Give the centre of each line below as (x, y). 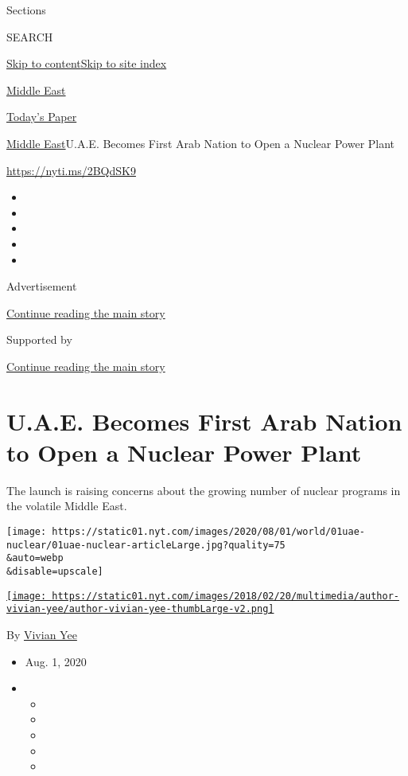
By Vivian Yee (42, 634)
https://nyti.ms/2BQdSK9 (71, 170)
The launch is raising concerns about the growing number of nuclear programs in (204, 490)
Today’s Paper (42, 117)
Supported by (39, 339)
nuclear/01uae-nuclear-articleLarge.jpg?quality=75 (146, 545)
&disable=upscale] (55, 571)
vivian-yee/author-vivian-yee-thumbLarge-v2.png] (140, 609)
